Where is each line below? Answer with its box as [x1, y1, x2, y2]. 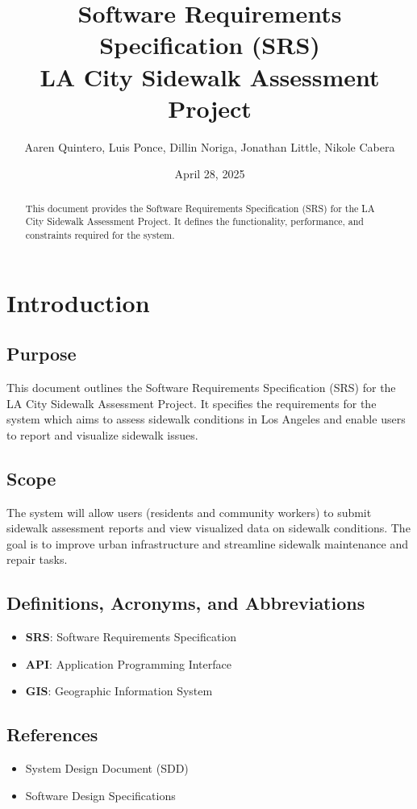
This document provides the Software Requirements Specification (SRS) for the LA [25, 201, 375, 215]
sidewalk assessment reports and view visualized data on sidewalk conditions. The [6, 519, 411, 536]
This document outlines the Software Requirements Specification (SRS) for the [6, 379, 396, 396]
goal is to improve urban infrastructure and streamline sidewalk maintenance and [6, 535, 408, 552]
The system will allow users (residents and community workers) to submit [6, 503, 372, 520]
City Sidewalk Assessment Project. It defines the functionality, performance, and [25, 215, 364, 228]
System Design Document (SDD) [25, 760, 189, 777]
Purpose [6, 341, 77, 366]
